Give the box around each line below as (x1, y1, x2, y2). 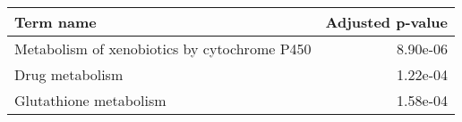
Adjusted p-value (325, 12, 448, 32)
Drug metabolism (14, 64, 124, 85)
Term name (14, 12, 97, 32)
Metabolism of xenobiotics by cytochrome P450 (14, 38, 312, 59)
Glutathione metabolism (14, 90, 167, 110)
